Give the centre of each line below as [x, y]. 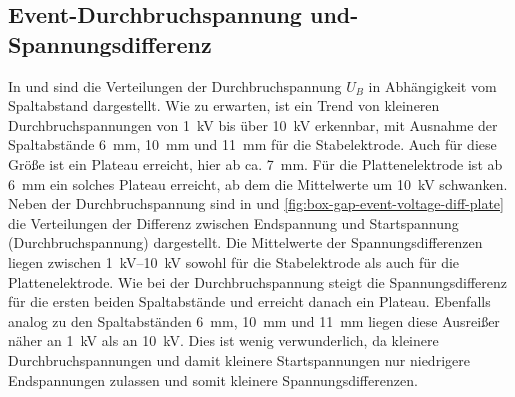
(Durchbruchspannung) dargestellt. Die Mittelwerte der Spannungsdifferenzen [245, 242]
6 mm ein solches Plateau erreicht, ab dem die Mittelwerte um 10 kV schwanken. [258, 183]
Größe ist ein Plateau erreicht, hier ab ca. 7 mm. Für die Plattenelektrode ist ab [255, 163]
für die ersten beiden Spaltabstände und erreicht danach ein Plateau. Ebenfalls [249, 301]
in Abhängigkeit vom [432, 85]
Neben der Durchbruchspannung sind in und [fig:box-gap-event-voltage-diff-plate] [256, 203]
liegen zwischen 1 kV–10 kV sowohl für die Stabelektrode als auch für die [234, 261]
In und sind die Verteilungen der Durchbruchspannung [175, 85]
